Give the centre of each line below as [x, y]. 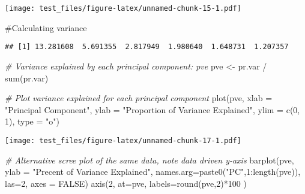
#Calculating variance [46, 27]
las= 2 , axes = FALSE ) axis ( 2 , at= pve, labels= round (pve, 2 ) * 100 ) [126, 183]
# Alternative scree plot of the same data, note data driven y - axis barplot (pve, [149, 160]
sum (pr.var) [27, 78]
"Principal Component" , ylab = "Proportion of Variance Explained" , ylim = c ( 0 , [152, 109]
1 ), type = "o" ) [32, 121]
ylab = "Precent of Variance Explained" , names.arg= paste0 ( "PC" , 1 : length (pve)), [153, 172]
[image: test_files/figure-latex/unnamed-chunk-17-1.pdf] [123, 140]
